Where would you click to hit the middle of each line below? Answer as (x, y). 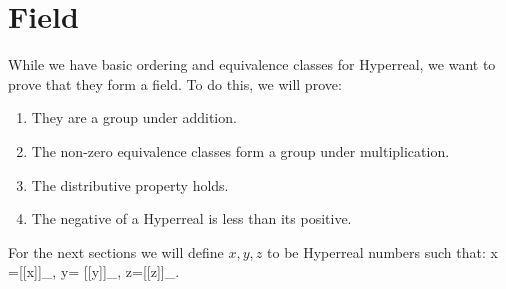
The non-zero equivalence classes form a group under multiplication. (240, 150)
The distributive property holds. (130, 184)
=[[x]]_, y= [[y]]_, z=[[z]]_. (94, 271)
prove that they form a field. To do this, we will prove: (175, 83)
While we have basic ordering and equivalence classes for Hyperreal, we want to (252, 64)
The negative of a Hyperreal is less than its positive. (191, 218)
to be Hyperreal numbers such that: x (382, 251)
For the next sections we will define (116, 251)
